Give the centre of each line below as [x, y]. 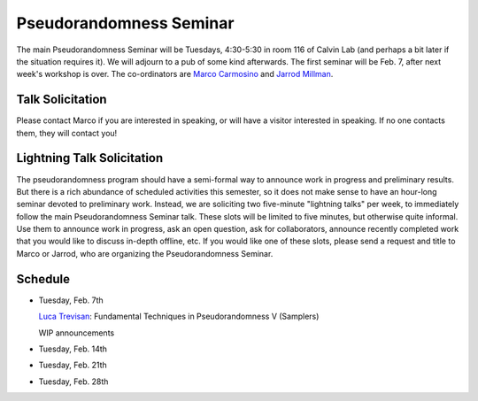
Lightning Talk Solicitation [90, 158]
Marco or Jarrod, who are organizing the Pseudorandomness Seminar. [145, 253]
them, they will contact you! [67, 133]
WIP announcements [77, 333]
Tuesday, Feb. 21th [73, 365]
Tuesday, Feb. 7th [71, 300]
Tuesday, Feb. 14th [73, 349]
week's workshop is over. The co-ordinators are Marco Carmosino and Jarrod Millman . [175, 74]
